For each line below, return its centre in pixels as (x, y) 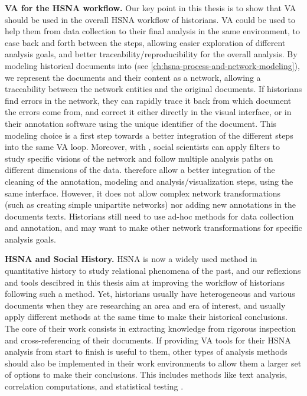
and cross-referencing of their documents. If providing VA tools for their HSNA (148, 340)
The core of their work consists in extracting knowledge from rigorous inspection (150, 328)
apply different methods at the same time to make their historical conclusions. (146, 317)
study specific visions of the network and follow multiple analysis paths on (139, 158)
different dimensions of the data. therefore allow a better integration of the (140, 170)
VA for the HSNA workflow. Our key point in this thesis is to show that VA (151, 8)
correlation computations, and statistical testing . (94, 386)
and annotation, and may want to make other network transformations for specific (153, 228)
